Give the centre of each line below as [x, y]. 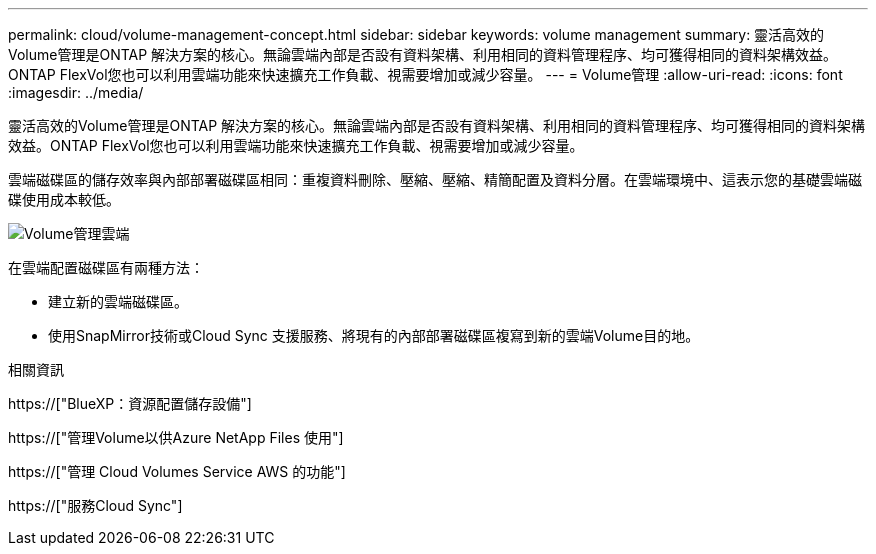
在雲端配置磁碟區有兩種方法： [106, 267]
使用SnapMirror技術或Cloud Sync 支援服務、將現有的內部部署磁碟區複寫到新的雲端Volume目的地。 [374, 335]
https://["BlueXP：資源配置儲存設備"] [130, 403]
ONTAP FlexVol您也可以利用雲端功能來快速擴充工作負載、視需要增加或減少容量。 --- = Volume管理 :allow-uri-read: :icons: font [425, 74]
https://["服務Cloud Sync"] [95, 505]
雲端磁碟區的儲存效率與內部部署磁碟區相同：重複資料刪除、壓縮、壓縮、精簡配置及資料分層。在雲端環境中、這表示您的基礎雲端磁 [435, 179]
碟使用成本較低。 [64, 199]
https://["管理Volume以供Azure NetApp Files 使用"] [176, 437]
